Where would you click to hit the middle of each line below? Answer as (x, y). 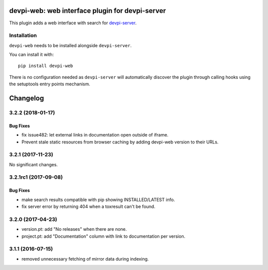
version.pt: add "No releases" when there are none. (74, 229)
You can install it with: (32, 55)
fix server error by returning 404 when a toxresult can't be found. (89, 206)
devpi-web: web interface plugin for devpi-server (88, 11)
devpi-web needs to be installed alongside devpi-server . (70, 45)
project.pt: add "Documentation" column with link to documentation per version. (103, 236)
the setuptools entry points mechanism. (50, 84)
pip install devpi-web (46, 66)
